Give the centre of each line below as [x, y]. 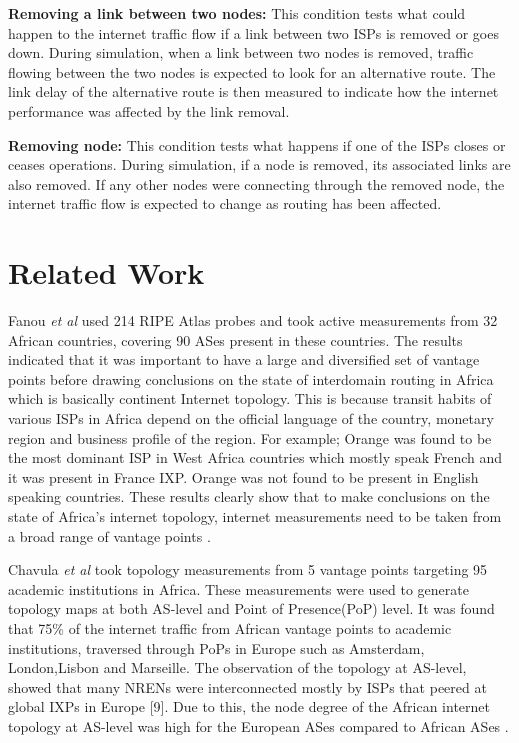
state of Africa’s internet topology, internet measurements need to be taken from [255, 516]
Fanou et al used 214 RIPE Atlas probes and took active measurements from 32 [253, 320]
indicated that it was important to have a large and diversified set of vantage [244, 359]
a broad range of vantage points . [109, 535]
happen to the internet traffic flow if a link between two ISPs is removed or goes [253, 32]
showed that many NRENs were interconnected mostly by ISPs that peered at [247, 686]
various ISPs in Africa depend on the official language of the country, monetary [251, 418]
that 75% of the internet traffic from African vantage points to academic [230, 627]
